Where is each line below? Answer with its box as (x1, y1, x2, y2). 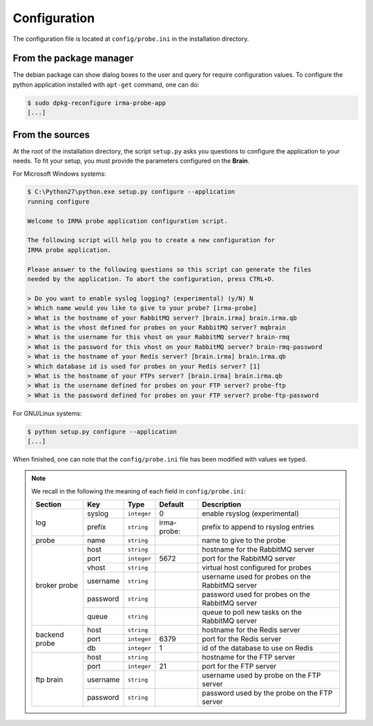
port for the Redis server (201, 634, 282, 644)
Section (35, 500, 62, 509)
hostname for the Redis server (201, 625, 300, 635)
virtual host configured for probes (201, 563, 312, 572)
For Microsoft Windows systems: (12, 170, 106, 178)
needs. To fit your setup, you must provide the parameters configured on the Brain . (12, 156, 250, 165)
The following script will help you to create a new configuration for (27, 236, 276, 244)
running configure (27, 197, 90, 206)
